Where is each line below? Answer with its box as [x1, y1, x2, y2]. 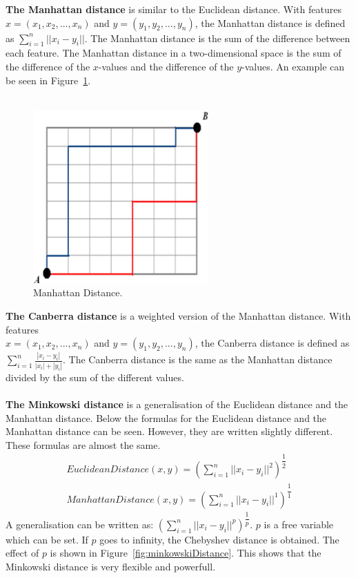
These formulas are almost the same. [6, 437, 161, 452]
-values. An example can [241, 59, 345, 73]
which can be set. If [6, 532, 88, 546]
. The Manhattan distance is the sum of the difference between [84, 30, 350, 45]
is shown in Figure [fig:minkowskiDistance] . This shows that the [50, 546, 322, 560]
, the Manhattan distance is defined [195, 15, 346, 30]
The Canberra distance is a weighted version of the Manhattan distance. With [6, 308, 351, 322]
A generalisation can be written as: [6, 517, 154, 531]
